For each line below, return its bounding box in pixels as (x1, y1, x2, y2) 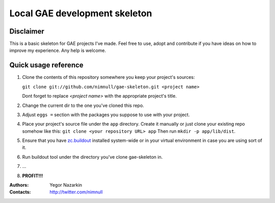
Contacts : (9, 189, 31, 195)
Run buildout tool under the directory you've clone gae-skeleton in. (22, 154, 163, 160)
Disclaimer (9, 27, 44, 36)
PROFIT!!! (22, 172, 43, 179)
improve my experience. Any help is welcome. (9, 47, 106, 53)
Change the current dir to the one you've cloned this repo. (22, 102, 145, 108)
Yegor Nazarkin (49, 182, 82, 188)
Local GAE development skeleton (9, 8, 152, 19)
